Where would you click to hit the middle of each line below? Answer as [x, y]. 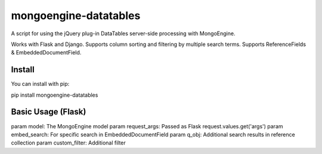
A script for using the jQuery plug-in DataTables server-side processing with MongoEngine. [123, 33]
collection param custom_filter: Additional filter [69, 143]
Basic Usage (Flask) [49, 112]
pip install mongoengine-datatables [55, 95]
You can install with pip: [40, 84]
